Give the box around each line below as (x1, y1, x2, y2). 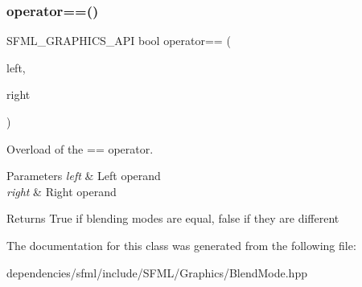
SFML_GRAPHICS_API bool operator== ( (6, 32, 231, 49)
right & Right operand (6, 182, 117, 199)
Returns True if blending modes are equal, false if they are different (6, 210, 339, 227)
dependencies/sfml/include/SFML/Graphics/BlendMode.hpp (6, 264, 307, 281)
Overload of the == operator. (6, 140, 154, 157)
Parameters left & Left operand (6, 167, 161, 184)
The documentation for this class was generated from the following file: (6, 236, 356, 253)
